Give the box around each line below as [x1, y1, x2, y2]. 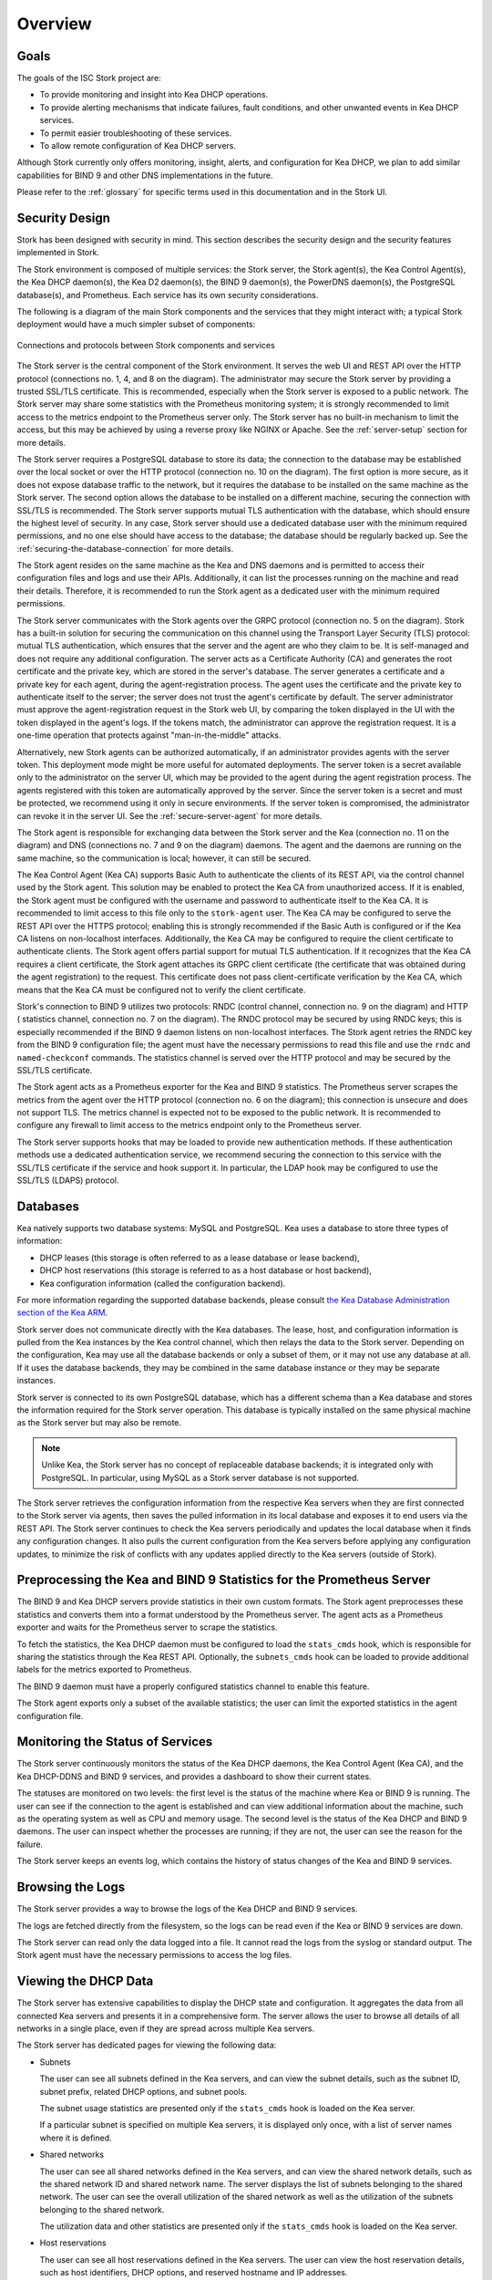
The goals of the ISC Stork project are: [16, 73, 161, 84]
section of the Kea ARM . [16, 1307, 108, 1318]
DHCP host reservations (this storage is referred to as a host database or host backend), [39, 1265, 373, 1276]
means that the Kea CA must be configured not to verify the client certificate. [16, 984, 306, 995]
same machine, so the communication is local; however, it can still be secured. [16, 853, 312, 864]
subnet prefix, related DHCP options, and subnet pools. [39, 2086, 248, 2097]
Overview [16, 14, 92, 34]
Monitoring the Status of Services [16, 1734, 213, 1750]
